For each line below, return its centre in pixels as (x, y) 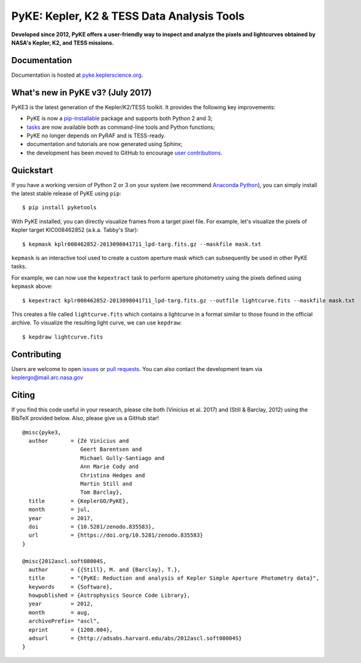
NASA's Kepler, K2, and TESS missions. (63, 42)
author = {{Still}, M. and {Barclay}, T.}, (104, 569)
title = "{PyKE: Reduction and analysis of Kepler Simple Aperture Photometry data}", (174, 578)
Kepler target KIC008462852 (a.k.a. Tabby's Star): (75, 230)
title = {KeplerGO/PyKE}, (79, 501)
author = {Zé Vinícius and (79, 441)
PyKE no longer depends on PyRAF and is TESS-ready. (96, 136)
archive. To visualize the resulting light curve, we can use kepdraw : (97, 323)
